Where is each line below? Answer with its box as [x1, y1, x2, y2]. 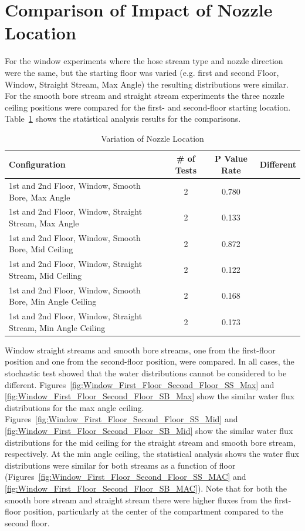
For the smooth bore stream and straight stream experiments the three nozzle [5, 89, 284, 102]
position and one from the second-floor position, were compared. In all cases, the [5, 355, 294, 368]
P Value [214, 152, 248, 165]
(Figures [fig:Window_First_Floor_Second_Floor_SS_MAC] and [5, 470, 246, 483]
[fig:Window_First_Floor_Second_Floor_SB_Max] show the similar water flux [5, 390, 295, 402]
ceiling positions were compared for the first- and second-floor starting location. [5, 101, 291, 113]
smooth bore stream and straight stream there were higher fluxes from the [5, 493, 272, 506]
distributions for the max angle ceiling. [5, 401, 144, 413]
